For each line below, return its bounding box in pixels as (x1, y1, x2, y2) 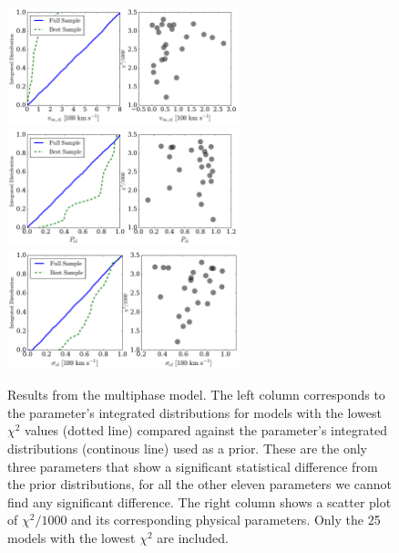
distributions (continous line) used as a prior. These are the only (7, 439, 367, 458)
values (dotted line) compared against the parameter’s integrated (25, 421, 387, 440)
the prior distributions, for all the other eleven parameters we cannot (7, 475, 393, 494)
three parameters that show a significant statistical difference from (7, 456, 378, 475)
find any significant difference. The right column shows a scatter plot (7, 492, 392, 511)
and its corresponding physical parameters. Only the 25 (71, 510, 381, 529)
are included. (157, 528, 229, 548)
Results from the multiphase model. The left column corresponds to (7, 385, 385, 404)
